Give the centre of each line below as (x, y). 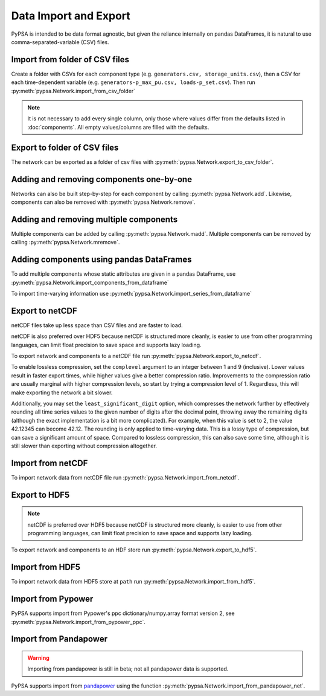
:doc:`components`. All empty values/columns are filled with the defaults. (118, 127)
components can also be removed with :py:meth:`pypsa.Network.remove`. (103, 202)
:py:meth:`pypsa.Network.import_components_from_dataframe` (90, 282)
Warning (38, 658)
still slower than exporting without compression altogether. (84, 446)
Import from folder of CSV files (70, 60)
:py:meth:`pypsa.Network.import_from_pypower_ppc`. (78, 622)
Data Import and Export (71, 16)
